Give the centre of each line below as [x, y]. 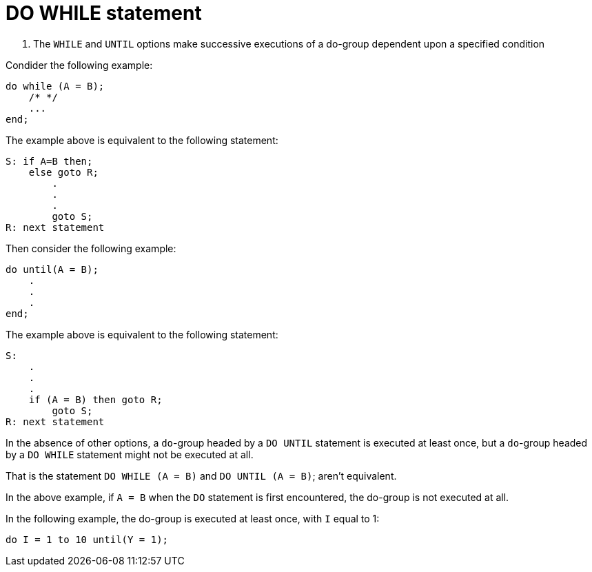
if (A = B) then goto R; [95, 399]
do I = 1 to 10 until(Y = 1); [87, 539]
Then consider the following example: [91, 248]
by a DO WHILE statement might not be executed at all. [130, 454]
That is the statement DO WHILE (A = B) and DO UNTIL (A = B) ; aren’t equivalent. [201, 476]
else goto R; [63, 172]
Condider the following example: [79, 65]
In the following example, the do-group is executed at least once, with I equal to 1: [193, 518]
